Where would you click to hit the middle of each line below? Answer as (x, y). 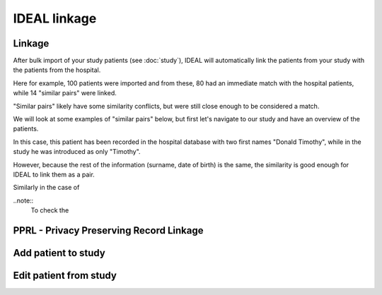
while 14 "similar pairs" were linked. (65, 93)
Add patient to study (59, 253)
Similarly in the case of (46, 188)
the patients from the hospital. (57, 70)
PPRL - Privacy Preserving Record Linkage (108, 230)
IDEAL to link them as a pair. (54, 174)
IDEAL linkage (55, 18)
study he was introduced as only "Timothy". (77, 152)
